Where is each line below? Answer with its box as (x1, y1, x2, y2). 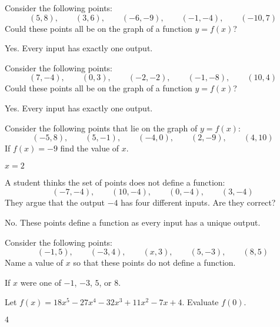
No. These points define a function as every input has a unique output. (5, 216, 261, 228)
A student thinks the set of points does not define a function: (5, 176, 225, 188)
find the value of (60, 142, 119, 154)
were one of (20, 276, 61, 288)
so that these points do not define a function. (73, 256, 236, 269)
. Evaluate (182, 296, 219, 308)
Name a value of (5, 256, 64, 269)
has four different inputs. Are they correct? (121, 196, 276, 209)
